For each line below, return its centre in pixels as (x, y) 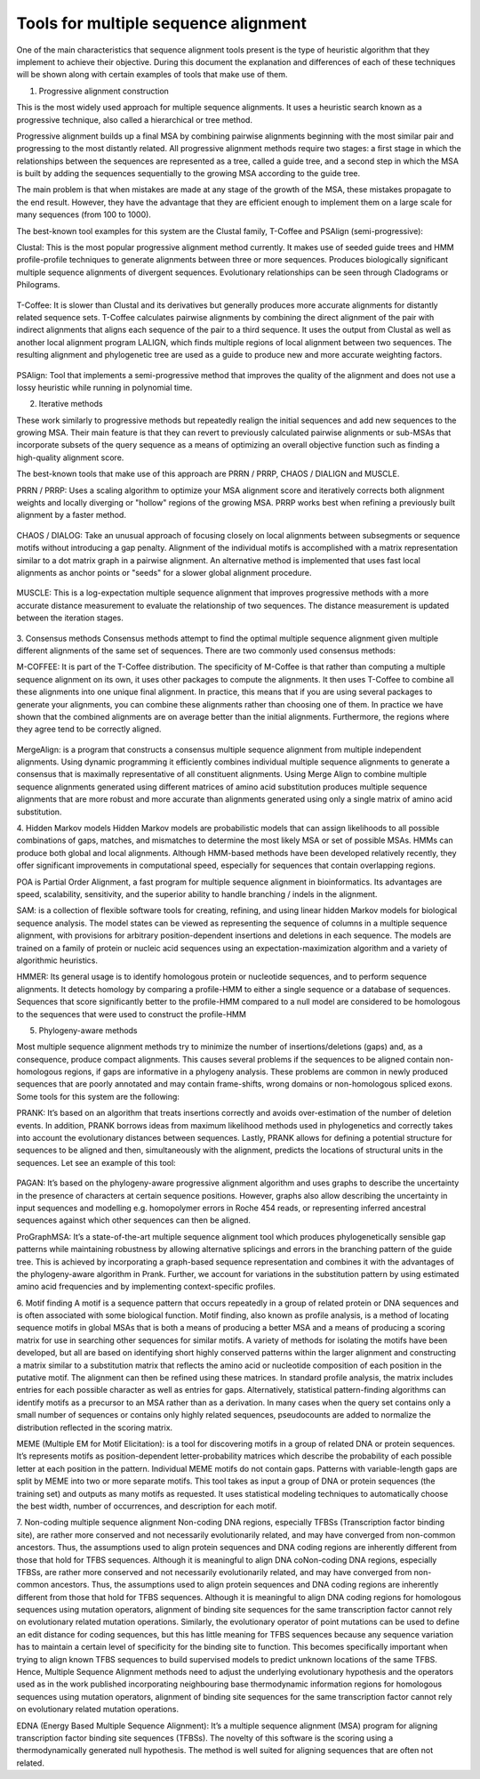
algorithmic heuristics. (57, 960)
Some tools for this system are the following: (98, 1096)
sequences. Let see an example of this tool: (96, 1162)
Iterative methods (71, 404)
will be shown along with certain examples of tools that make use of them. (152, 75)
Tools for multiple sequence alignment (161, 23)
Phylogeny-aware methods (88, 1030)
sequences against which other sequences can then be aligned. (133, 1220)
